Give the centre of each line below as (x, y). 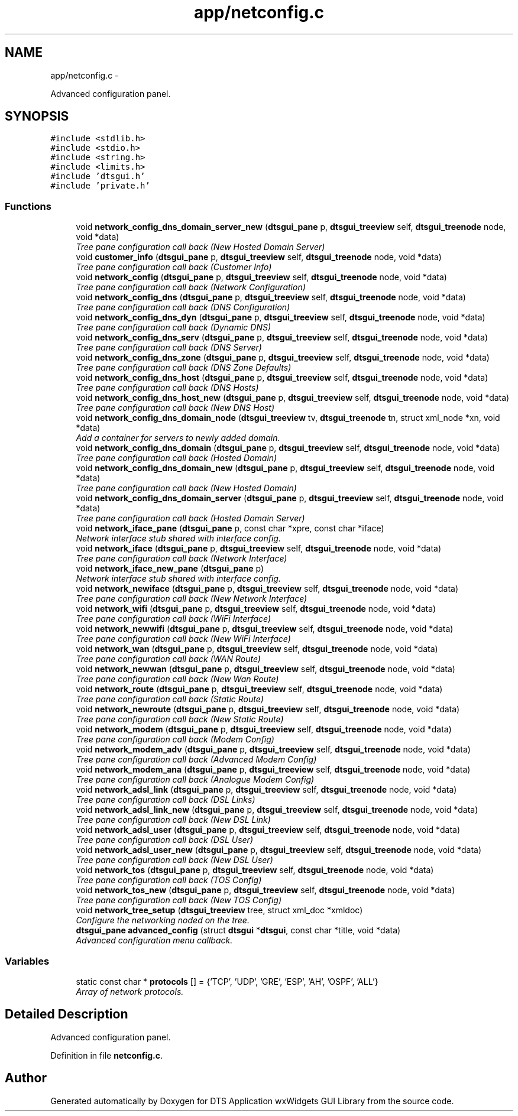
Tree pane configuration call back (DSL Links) (166, 800)
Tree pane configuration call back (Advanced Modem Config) (196, 760)
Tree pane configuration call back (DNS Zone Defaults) (184, 368)
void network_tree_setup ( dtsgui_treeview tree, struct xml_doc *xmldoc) (219, 910)
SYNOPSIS (37, 116)
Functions (28, 206)
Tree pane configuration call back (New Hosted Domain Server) (200, 247)
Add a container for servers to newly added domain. (178, 438)
